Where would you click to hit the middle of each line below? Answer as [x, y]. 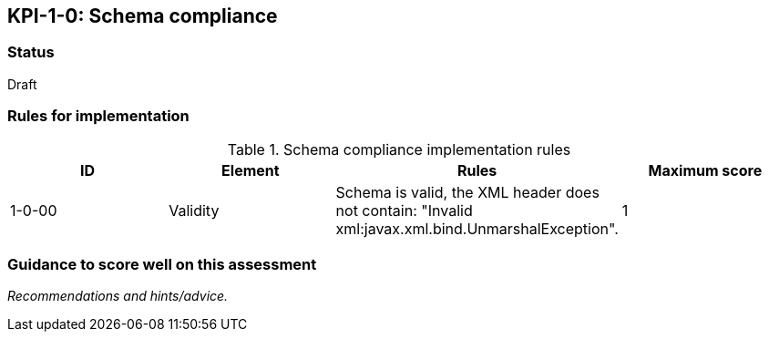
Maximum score [705, 170]
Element [251, 170]
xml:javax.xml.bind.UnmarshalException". [477, 228]
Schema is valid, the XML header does [467, 192]
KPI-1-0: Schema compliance [143, 16]
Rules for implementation [98, 116]
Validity [194, 210]
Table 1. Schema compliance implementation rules [399, 149]
